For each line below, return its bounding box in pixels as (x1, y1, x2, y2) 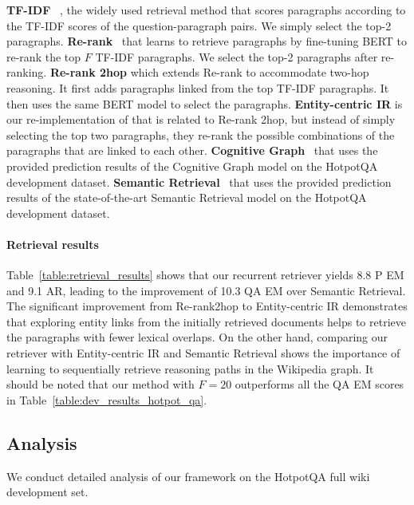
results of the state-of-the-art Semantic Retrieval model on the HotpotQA (6, 189, 367, 206)
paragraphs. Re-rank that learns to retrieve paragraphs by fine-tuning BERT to (6, 33, 407, 49)
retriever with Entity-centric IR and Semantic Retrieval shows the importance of (6, 345, 400, 361)
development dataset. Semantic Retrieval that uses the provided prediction (6, 173, 392, 190)
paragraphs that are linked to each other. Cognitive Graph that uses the (6, 142, 378, 159)
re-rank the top (6, 48, 81, 65)
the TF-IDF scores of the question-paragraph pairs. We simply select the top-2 (6, 17, 392, 34)
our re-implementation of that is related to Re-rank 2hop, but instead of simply (6, 111, 396, 128)
